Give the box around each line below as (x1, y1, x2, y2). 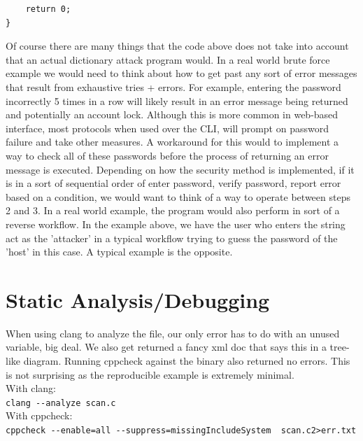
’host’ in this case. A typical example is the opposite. (6, 244, 233, 259)
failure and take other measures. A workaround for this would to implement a (6, 134, 339, 149)
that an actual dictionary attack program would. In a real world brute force (6, 52, 330, 66)
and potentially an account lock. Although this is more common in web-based (6, 107, 339, 122)
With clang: (6, 381, 56, 395)
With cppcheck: (6, 408, 73, 423)
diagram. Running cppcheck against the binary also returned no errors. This (23, 353, 350, 367)
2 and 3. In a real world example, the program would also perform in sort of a (6, 203, 340, 218)
